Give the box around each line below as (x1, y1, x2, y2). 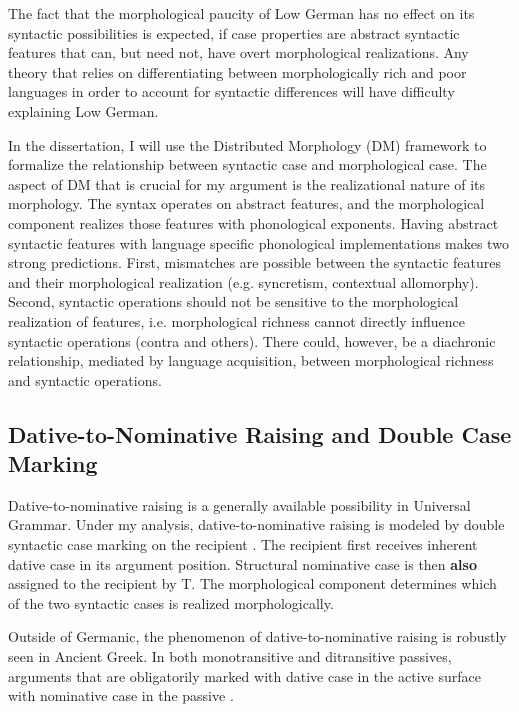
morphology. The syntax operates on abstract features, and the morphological (8, 193, 485, 214)
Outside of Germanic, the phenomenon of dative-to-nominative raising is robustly (8, 626, 507, 647)
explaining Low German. (8, 100, 159, 121)
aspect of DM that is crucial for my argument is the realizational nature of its (8, 173, 486, 194)
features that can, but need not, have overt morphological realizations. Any (8, 42, 469, 63)
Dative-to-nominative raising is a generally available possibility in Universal (8, 494, 471, 515)
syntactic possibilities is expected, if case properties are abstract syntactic (8, 22, 460, 43)
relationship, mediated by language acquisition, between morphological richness (8, 350, 494, 371)
